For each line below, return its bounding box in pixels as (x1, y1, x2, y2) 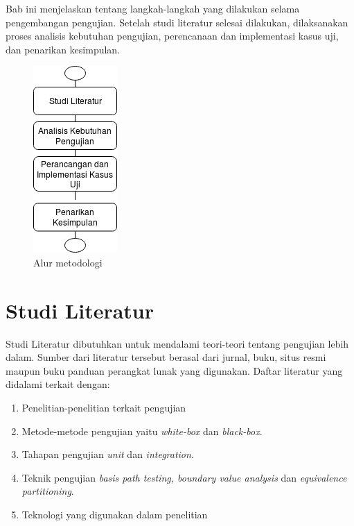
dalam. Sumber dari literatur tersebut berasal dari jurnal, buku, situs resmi (6, 350, 326, 364)
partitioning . (21, 484, 74, 498)
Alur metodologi (33, 255, 103, 269)
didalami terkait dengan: (6, 377, 110, 391)
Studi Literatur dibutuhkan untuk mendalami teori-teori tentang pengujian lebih (6, 336, 349, 350)
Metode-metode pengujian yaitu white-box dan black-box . (21, 423, 263, 438)
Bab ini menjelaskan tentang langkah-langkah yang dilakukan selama (6, 1, 300, 15)
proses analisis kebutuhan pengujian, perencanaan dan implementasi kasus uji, (6, 28, 339, 43)
